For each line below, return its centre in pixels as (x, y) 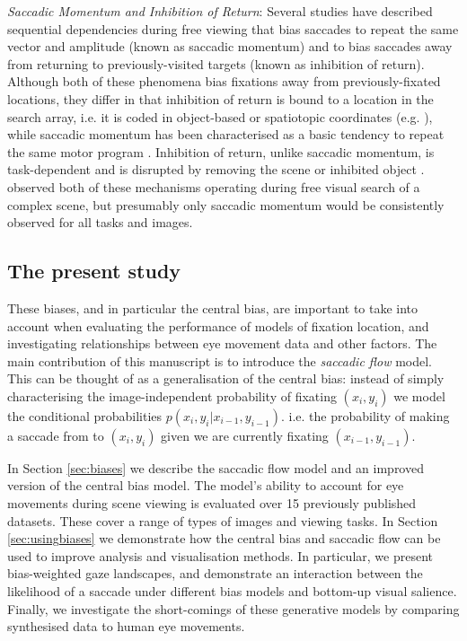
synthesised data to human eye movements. (126, 626)
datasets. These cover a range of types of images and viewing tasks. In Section (223, 520)
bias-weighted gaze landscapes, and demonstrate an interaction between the (215, 573)
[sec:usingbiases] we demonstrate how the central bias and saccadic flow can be (224, 538)
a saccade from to (56, 435)
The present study (94, 271)
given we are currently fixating (245, 435)
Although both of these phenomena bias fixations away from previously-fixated (224, 81)
